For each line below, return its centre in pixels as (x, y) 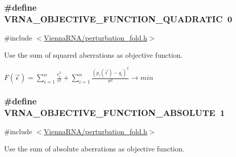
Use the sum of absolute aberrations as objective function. (94, 148)
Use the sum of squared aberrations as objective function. (93, 54)
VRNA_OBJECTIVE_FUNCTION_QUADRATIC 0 (118, 18)
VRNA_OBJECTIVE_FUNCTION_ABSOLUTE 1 (114, 113)
